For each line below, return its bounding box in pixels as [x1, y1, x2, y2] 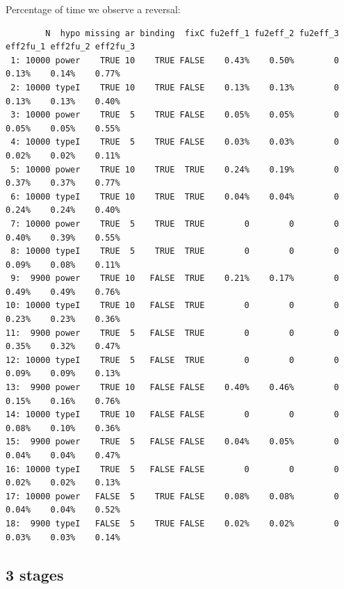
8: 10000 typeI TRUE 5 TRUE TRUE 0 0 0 [10, 246, 339, 257]
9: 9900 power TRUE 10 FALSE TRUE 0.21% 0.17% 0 [10, 273, 339, 284]
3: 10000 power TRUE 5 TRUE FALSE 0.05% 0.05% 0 [10, 110, 339, 120]
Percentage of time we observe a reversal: [6, 2, 181, 16]
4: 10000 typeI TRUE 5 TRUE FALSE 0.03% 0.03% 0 [10, 137, 339, 147]
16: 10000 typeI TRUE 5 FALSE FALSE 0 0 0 [6, 464, 339, 474]
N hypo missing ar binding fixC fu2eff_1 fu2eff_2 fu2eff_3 [45, 28, 339, 38]
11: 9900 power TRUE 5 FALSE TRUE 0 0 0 [6, 328, 339, 338]
